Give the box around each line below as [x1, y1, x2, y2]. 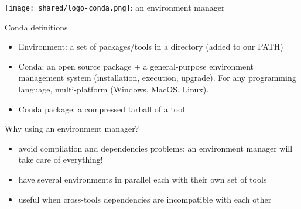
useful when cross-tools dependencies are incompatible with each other [18, 193, 272, 205]
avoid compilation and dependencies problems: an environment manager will [18, 142, 293, 154]
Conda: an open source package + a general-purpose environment [18, 60, 254, 72]
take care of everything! [18, 153, 103, 166]
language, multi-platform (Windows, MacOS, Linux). [18, 83, 209, 95]
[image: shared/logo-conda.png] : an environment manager [5, 1, 225, 13]
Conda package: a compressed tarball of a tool [18, 102, 185, 115]
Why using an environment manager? [5, 122, 139, 135]
